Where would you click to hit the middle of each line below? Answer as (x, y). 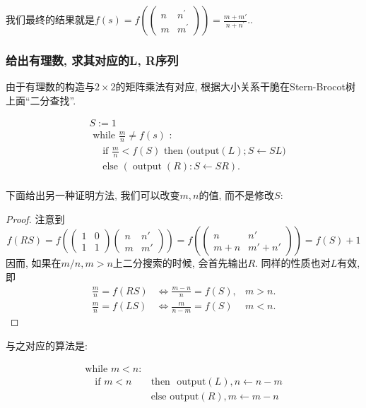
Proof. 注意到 (35, 218)
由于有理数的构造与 (50, 86)
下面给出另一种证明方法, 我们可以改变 (93, 195)
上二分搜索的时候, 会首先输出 (180, 263)
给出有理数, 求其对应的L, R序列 (92, 60)
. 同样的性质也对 (293, 263)
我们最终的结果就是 (50, 19)
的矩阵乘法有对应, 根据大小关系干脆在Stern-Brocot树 (235, 86)
